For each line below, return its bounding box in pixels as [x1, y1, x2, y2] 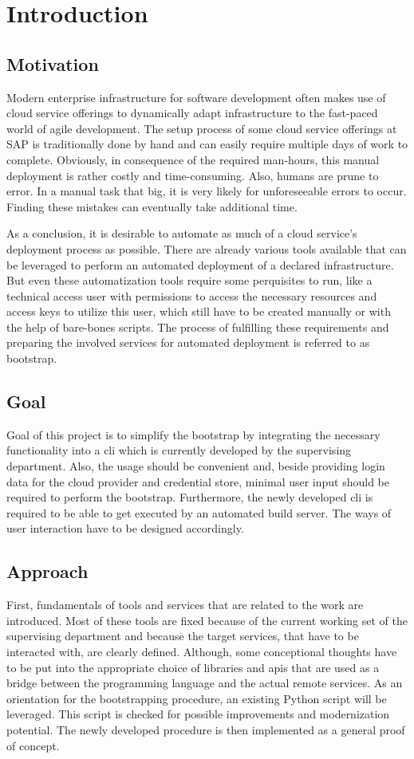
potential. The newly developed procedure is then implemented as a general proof [6, 721, 405, 737]
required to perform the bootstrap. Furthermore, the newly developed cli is [6, 489, 373, 505]
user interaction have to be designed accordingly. [6, 520, 244, 537]
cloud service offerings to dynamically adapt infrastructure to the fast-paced [6, 104, 378, 121]
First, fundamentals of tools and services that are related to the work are [6, 596, 364, 613]
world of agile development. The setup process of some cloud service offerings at [6, 120, 397, 136]
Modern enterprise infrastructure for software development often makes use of [6, 88, 386, 105]
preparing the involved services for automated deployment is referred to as [6, 334, 370, 351]
